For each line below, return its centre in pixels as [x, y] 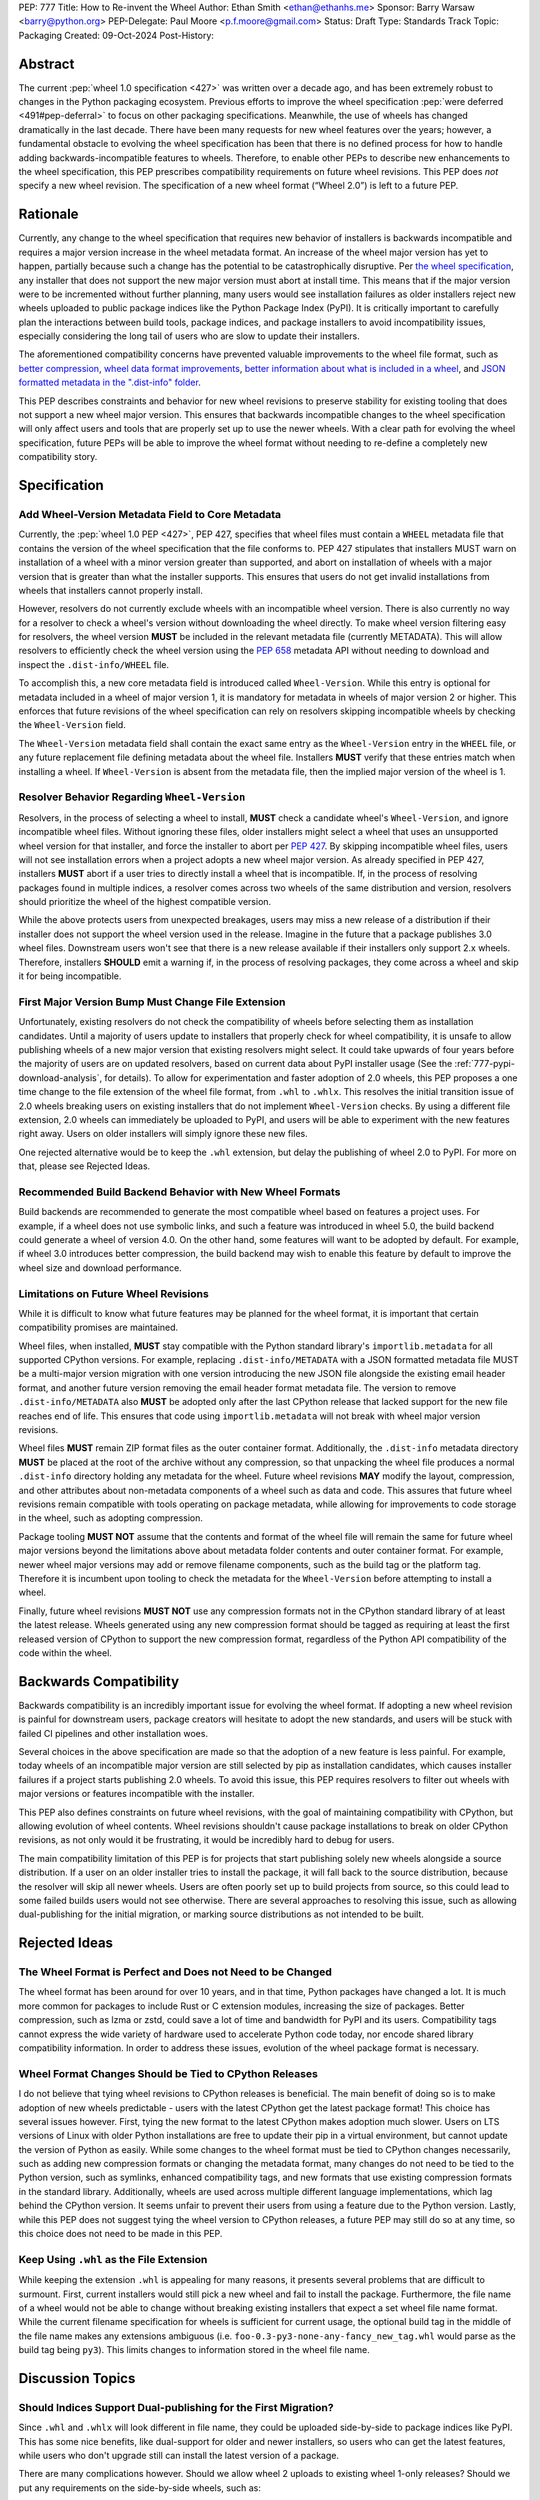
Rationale [48, 214]
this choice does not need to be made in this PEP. [120, 2234]
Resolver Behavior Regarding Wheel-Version [132, 797]
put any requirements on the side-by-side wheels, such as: [140, 2487]
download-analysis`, [60, 1077]
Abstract [46, 63]
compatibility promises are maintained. [98, 1327]
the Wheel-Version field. [72, 725]
